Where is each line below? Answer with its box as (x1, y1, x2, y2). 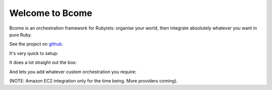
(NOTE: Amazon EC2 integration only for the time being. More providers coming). (9, 77, 178, 83)
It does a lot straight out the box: (9, 59, 77, 65)
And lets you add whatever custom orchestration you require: (9, 68, 137, 74)
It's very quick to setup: (9, 50, 58, 56)
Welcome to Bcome (9, 7, 93, 18)
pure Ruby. (9, 31, 32, 37)
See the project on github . (9, 41, 63, 47)
